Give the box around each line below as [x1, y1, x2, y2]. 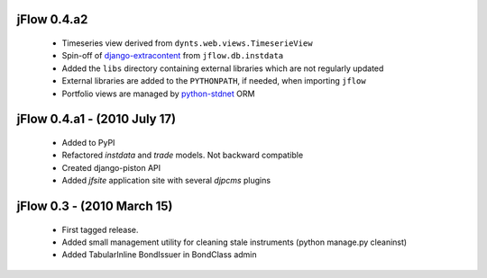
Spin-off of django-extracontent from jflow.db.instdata [61, 50, 284, 61]
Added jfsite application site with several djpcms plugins [61, 175, 271, 186]
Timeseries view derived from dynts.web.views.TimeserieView [61, 38, 313, 49]
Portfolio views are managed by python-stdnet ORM [61, 88, 255, 99]
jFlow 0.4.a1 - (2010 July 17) [16, 112, 176, 127]
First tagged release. [61, 224, 139, 235]
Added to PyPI [61, 137, 115, 148]
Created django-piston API [61, 162, 161, 173]
